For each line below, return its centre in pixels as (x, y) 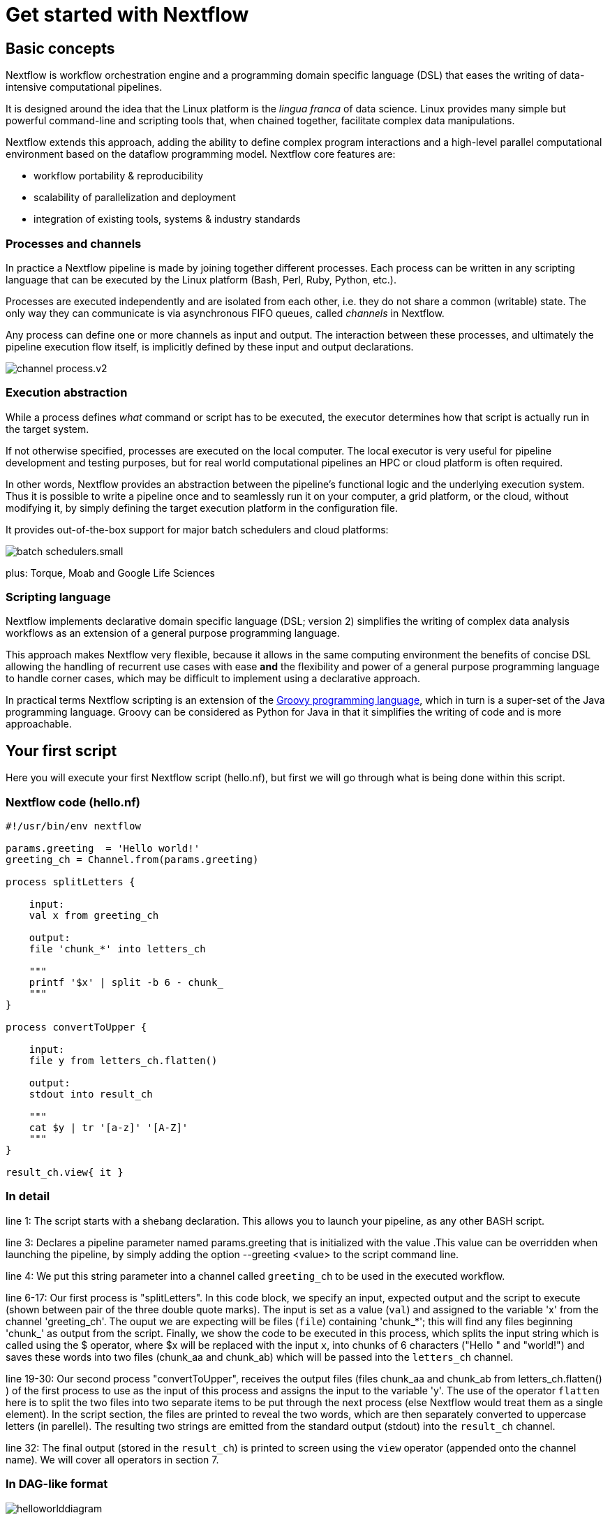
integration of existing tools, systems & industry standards (167, 219)
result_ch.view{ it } (65, 1173)
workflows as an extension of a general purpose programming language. (173, 633)
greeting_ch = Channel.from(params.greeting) (132, 860)
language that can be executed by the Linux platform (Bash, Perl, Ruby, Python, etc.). (201, 279)
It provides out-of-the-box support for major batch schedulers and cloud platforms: (197, 529)
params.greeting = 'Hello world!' (103, 849)
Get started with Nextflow (127, 15)
